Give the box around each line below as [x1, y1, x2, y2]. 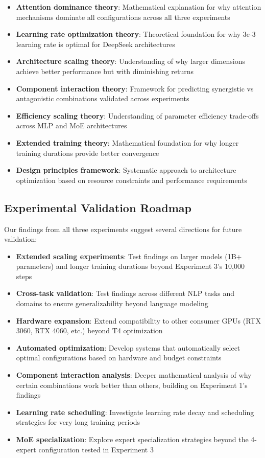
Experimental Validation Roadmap [4, 199, 192, 215]
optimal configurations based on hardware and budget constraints [16, 352, 222, 363]
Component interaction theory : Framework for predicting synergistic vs [16, 83, 254, 94]
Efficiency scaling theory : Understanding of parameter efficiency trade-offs [16, 110, 259, 121]
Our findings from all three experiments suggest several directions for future [4, 223, 242, 234]
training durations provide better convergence [16, 147, 159, 158]
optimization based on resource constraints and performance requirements [16, 174, 247, 185]
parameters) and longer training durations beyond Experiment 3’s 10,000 [16, 261, 245, 271]
